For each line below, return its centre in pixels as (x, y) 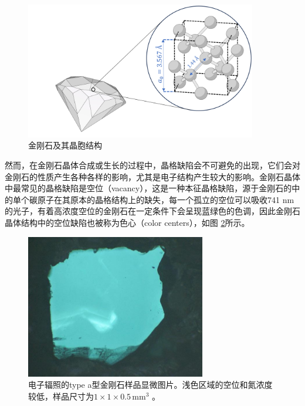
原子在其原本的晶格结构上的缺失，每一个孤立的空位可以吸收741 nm (166, 199)
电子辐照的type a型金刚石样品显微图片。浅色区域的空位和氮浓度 (150, 385)
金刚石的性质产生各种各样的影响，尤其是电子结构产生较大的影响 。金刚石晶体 (152, 176)
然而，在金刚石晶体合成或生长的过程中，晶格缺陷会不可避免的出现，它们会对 (152, 165)
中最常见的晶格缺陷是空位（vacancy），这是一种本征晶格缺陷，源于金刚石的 (148, 188)
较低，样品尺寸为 (61, 396)
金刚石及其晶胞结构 (65, 145)
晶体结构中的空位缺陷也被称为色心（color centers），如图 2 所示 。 (127, 222)
